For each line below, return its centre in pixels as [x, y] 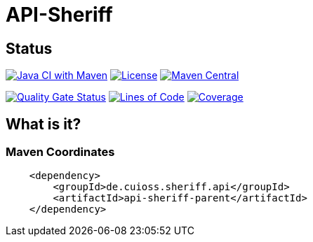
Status [29, 48]
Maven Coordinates [60, 152]
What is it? [44, 124]
